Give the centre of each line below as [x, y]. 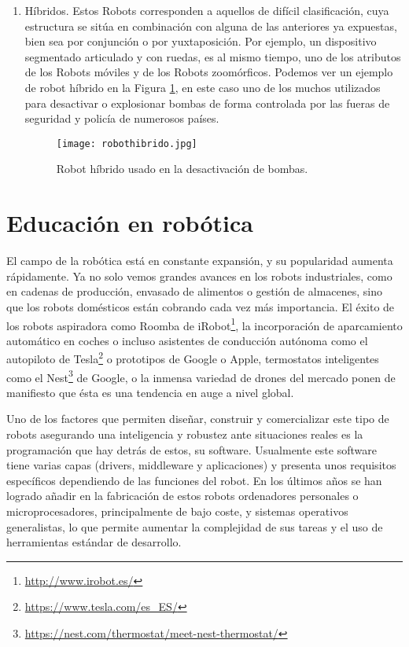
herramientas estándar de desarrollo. [94, 542]
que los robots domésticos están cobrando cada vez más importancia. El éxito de [201, 306]
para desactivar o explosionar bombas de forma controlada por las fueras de [207, 103]
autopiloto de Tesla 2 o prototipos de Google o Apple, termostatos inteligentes [193, 357]
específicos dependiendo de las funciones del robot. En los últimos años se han [194, 480]
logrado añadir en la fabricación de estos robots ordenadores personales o [182, 496]
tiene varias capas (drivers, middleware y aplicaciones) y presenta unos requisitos [201, 465]
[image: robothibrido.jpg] [127, 143]
